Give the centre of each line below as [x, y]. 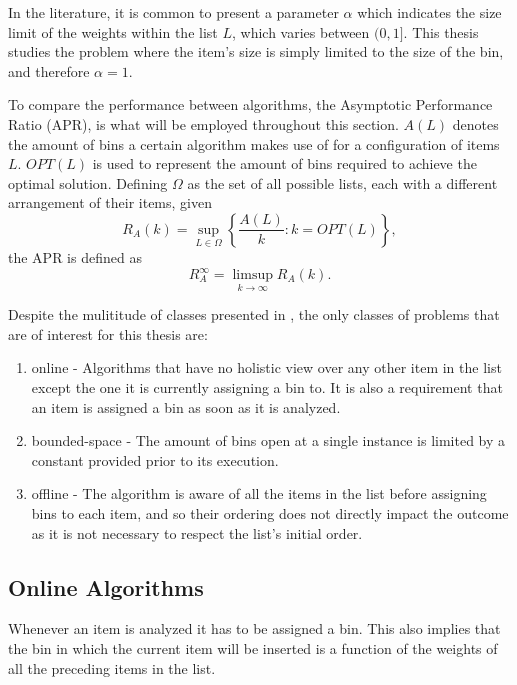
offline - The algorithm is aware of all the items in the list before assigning [259, 493]
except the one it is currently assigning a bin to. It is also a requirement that [267, 387]
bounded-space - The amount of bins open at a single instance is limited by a [268, 440]
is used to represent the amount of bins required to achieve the [284, 163]
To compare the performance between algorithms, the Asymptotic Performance [250, 104]
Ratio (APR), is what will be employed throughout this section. [203, 123]
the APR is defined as [75, 256]
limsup [252, 275]
